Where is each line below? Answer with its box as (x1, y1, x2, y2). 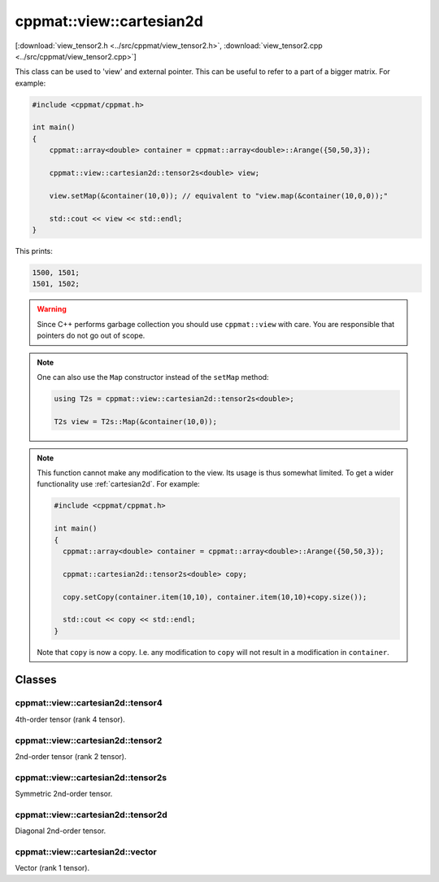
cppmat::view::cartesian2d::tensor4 (15, 697, 163, 709)
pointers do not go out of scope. (37, 330, 146, 341)
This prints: (15, 246, 53, 255)
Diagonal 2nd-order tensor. (15, 826, 106, 836)
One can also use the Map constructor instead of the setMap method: (37, 372, 269, 382)
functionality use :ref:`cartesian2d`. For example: (37, 479, 201, 489)
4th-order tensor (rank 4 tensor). (15, 714, 125, 724)
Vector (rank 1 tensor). (15, 863, 89, 873)
